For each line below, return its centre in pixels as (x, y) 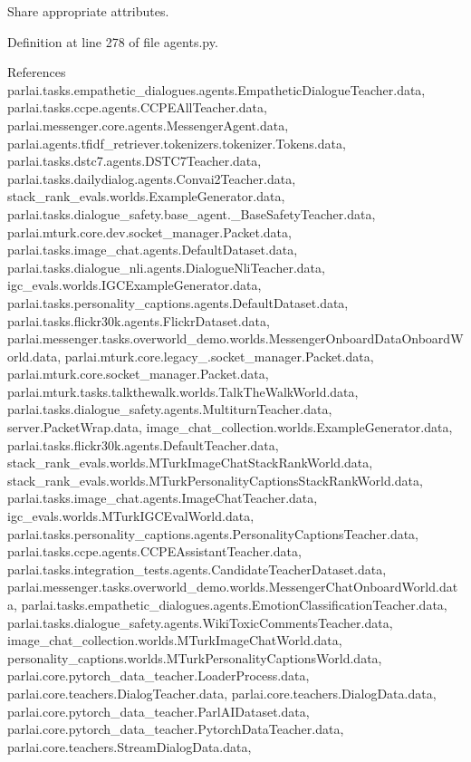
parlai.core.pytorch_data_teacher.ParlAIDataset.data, (159, 711)
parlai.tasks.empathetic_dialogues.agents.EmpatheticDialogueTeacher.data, (216, 89)
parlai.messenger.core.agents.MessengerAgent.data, (148, 125)
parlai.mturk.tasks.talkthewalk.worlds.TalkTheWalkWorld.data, (183, 391)
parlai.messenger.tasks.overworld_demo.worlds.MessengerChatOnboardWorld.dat (233, 587)
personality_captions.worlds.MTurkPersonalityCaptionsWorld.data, (195, 657)
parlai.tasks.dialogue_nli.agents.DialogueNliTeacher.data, (166, 267)
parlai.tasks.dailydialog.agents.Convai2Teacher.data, (152, 178)
